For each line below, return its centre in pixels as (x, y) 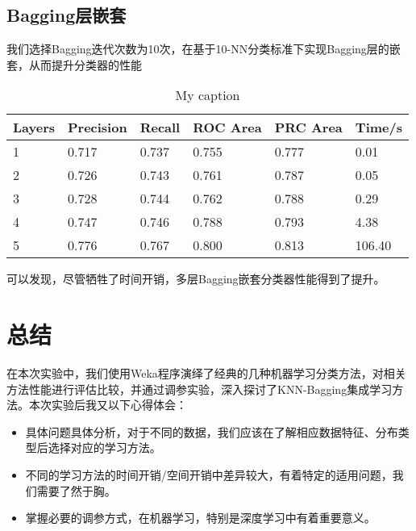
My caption (208, 95)
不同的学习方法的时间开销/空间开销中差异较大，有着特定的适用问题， (209, 475)
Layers (34, 128)
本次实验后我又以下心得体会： (108, 405)
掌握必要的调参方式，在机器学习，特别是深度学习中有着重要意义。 (200, 518)
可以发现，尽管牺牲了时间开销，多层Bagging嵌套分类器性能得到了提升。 (196, 279)
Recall (160, 128)
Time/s (379, 128)
